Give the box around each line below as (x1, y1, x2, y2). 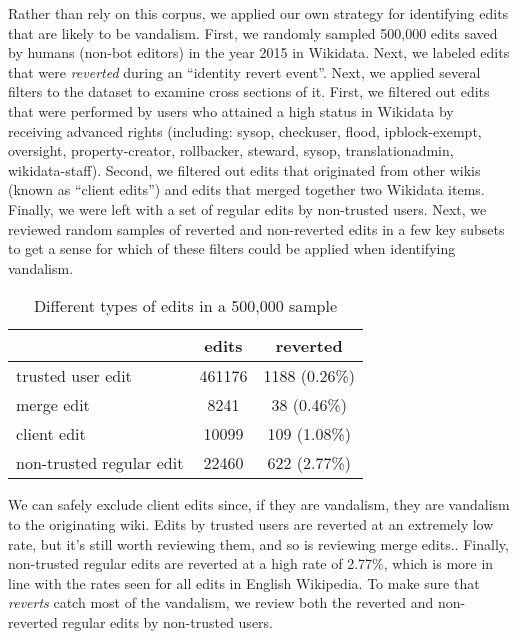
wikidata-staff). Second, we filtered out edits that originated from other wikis (8, 159, 481, 180)
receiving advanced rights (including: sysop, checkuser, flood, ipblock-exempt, (8, 120, 482, 141)
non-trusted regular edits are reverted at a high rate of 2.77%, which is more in (8, 553, 494, 574)
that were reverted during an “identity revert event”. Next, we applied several (8, 61, 481, 82)
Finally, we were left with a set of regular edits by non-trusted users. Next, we (8, 198, 487, 219)
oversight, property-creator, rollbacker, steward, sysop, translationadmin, (8, 140, 454, 161)
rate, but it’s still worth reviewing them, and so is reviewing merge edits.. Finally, (8, 533, 509, 554)
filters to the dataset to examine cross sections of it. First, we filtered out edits (8, 81, 490, 102)
